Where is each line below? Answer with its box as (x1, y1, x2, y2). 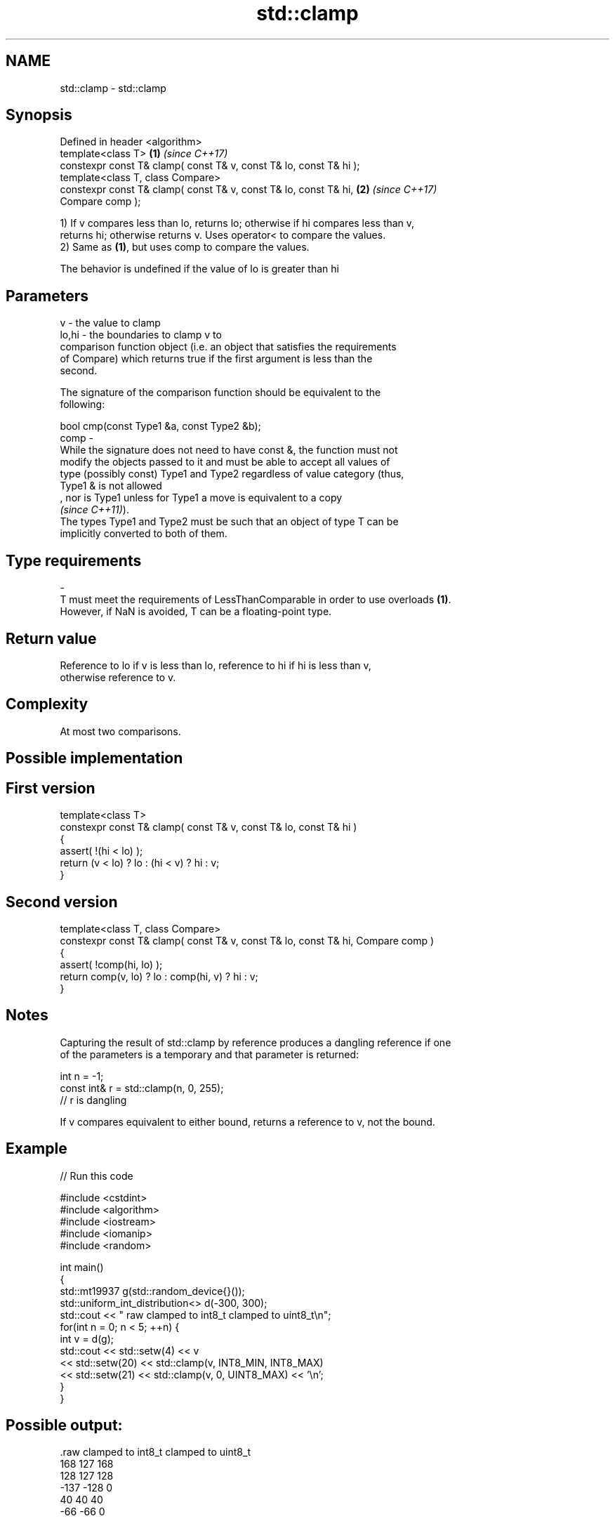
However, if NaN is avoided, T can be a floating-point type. (60, 605, 332, 618)
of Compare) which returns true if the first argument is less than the (60, 353, 373, 365)
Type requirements (6, 551, 142, 569)
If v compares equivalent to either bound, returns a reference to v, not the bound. (60, 1115, 435, 1128)
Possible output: (6, 1416, 123, 1435)
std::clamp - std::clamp (60, 81, 166, 94)
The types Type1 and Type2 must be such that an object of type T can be (60, 515, 399, 528)
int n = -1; (60, 1069, 104, 1082)
